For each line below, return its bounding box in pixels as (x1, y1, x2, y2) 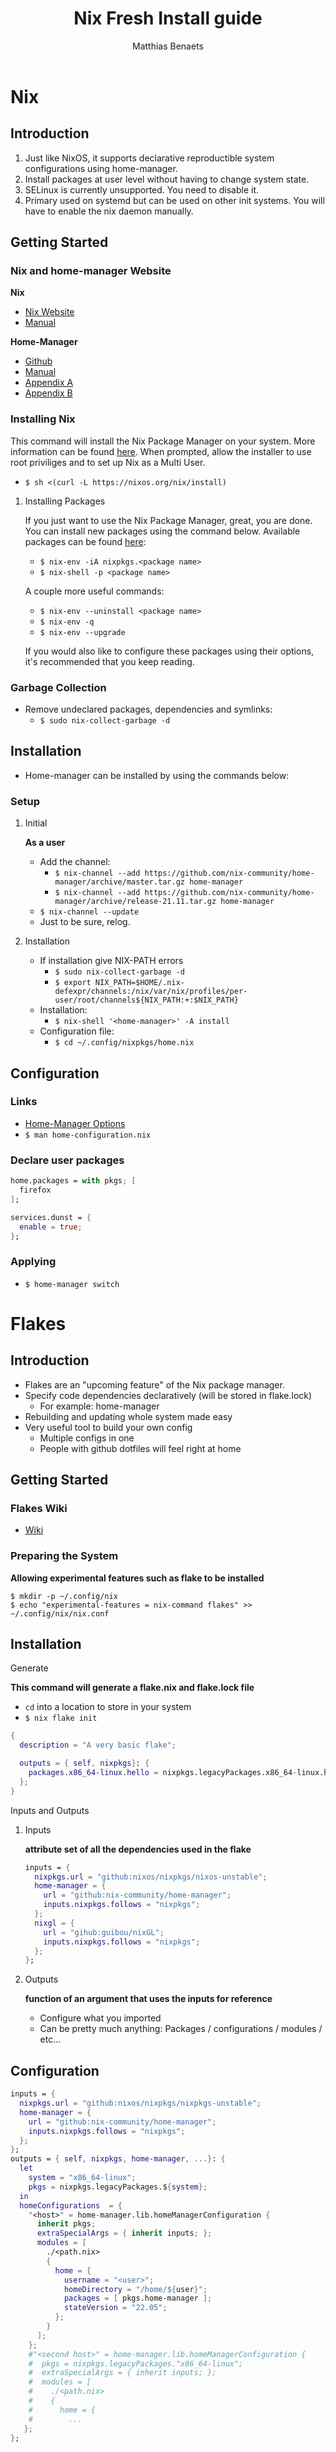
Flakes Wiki (10, 1501, 68, 1515)
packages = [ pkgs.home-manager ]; (63, 2293, 213, 2304)
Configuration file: (39, 1025, 115, 1037)
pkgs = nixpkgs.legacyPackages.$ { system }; (28, 2182, 208, 2192)
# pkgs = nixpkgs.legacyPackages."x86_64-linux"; (28, 2358, 244, 2369)
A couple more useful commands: (24, 585, 165, 597)
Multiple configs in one (39, 1432, 135, 1444)
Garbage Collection (10, 680, 107, 694)
